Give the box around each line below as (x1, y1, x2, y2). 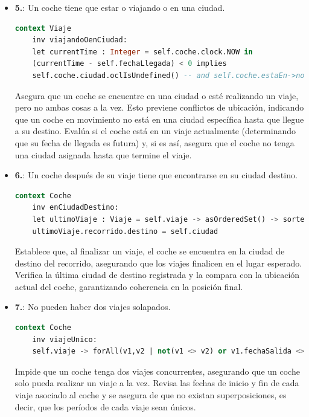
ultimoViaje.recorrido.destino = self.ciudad (32, 227, 218, 236)
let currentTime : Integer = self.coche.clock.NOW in (32, 47, 253, 56)
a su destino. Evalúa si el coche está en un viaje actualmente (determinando (14, 124, 296, 137)
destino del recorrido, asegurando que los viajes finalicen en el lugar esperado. (14, 256, 302, 269)
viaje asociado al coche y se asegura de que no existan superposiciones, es (14, 389, 287, 401)
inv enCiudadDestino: (32, 203, 119, 212)
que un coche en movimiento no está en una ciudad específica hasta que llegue (14, 112, 304, 125)
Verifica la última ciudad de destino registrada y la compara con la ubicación (14, 268, 300, 281)
